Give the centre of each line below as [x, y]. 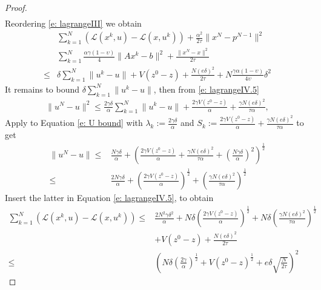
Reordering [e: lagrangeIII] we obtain [73, 23]
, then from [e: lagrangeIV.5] [206, 89]
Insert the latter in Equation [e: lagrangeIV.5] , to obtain [109, 198]
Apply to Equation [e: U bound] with [74, 123]
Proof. [16, 7]
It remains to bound [42, 89]
